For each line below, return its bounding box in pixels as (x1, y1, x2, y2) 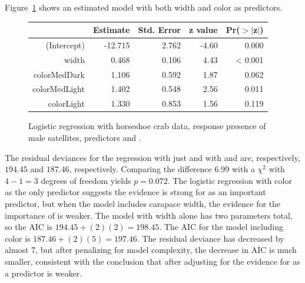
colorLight (48, 97, 85, 110)
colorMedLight (32, 83, 85, 95)
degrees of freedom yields (41, 174, 131, 186)
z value (189, 24, 218, 36)
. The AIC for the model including (159, 221, 284, 233)
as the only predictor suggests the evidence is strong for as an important (5, 186, 266, 198)
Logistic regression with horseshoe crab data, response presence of (28, 120, 266, 132)
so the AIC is (5, 221, 53, 233)
